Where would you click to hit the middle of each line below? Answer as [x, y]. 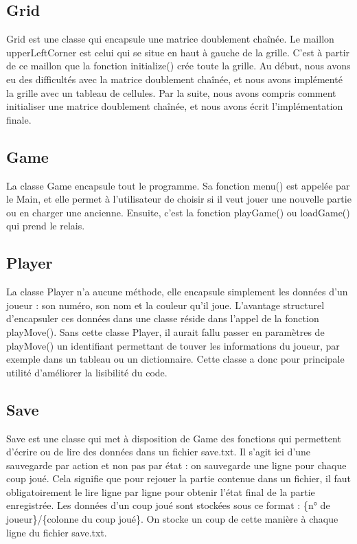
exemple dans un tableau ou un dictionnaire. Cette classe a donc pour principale [175, 359]
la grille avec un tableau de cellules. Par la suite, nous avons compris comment [171, 92]
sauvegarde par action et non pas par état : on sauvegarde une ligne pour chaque [176, 465]
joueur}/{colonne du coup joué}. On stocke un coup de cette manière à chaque [172, 519]
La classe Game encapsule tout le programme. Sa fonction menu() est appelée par [178, 185]
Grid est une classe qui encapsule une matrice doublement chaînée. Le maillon [170, 39]
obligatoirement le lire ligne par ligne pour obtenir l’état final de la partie [161, 491]
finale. [19, 119]
